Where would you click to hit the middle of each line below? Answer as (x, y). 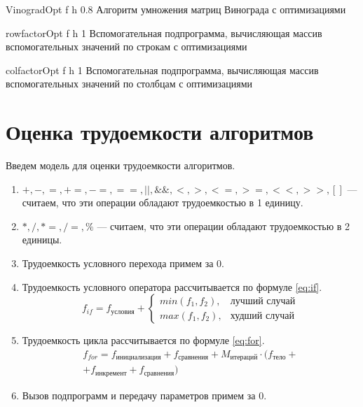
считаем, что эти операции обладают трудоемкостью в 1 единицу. (163, 202)
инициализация (138, 358)
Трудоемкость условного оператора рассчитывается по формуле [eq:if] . (172, 286)
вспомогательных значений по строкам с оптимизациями (126, 47)
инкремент (111, 373)
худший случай (262, 316)
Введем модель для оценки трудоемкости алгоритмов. (121, 165)
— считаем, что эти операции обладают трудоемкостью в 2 (224, 226)
